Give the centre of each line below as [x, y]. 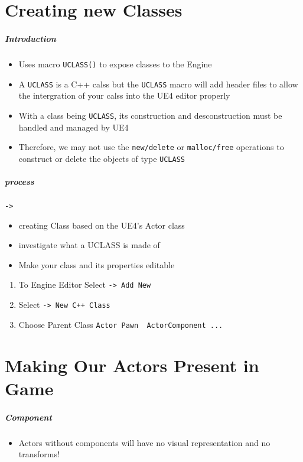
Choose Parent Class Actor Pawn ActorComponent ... [121, 324]
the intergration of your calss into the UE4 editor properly [124, 95]
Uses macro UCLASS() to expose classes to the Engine [115, 64]
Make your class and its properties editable [97, 264]
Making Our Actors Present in [132, 365]
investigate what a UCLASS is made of [89, 245]
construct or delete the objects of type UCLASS [102, 158]
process [19, 181]
